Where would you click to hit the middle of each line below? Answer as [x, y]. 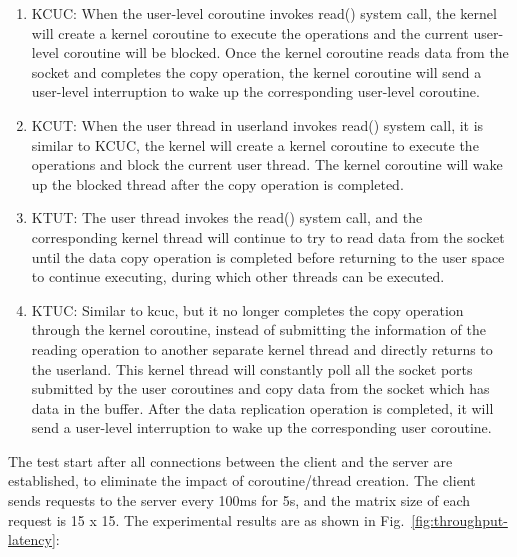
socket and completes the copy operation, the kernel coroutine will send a [256, 71]
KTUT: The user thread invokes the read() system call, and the [227, 217]
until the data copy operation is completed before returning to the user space [268, 256]
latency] [32, 539]
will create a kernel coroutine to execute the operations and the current [250, 32]
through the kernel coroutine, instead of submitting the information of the [258, 329]
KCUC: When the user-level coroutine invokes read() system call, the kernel [264, 13]
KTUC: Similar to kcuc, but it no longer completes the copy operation [247, 309]
